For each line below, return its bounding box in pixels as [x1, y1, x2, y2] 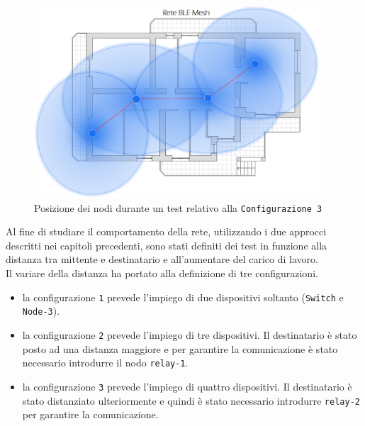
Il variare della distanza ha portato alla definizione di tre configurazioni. [6, 266, 318, 281]
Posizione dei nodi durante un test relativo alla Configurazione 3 [34, 200, 322, 215]
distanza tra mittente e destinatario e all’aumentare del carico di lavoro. [6, 252, 318, 267]
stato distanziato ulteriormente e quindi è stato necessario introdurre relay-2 [22, 393, 360, 408]
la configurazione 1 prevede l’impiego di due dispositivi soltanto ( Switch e [22, 289, 344, 304]
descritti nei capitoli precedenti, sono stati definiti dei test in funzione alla [6, 237, 327, 252]
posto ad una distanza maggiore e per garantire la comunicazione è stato [22, 341, 338, 356]
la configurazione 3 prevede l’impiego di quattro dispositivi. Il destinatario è [22, 379, 352, 393]
